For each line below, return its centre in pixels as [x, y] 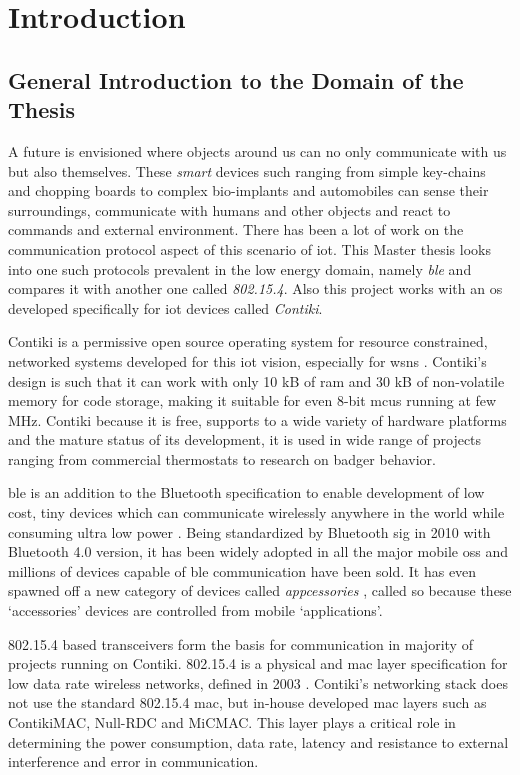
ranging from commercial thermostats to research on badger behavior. [222, 458]
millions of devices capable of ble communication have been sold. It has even [242, 570]
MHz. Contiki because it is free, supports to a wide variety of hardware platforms [257, 419]
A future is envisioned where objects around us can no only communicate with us [257, 150]
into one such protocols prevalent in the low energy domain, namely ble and [240, 268]
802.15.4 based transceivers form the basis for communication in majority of [240, 643]
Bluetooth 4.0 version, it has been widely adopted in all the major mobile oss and [258, 551]
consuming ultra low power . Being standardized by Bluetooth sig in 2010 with [249, 531]
